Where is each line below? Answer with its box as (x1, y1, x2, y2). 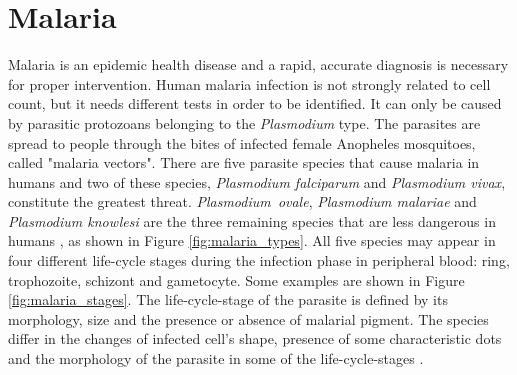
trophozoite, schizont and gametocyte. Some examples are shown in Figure (8, 269, 465, 290)
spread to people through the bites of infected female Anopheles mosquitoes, (8, 132, 476, 153)
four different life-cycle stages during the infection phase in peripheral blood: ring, (8, 250, 510, 271)
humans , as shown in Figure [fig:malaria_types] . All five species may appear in (8, 230, 496, 251)
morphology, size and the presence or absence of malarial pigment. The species (8, 308, 489, 329)
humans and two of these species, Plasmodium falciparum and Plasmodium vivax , (8, 171, 506, 192)
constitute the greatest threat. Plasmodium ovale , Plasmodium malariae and (8, 191, 477, 212)
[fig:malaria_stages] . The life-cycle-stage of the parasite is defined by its (8, 289, 448, 310)
